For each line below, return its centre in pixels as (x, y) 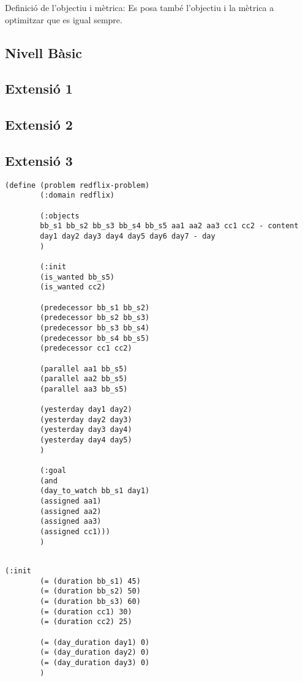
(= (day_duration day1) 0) (95, 642)
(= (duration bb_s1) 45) (90, 581)
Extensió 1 (39, 88)
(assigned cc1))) (75, 532)
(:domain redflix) (77, 195)
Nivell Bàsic (44, 52)
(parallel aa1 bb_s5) (84, 369)
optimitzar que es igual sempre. (64, 19)
